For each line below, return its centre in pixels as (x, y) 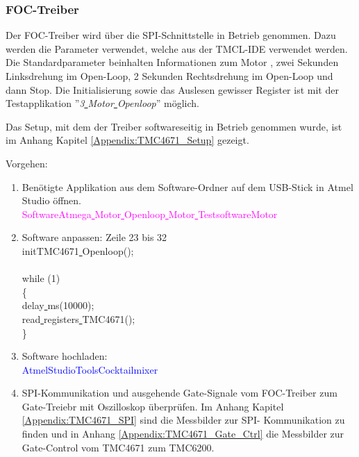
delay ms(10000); (58, 305)
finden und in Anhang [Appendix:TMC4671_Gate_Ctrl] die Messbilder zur (183, 434)
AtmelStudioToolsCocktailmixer (90, 369)
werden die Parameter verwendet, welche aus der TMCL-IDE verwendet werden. (177, 48)
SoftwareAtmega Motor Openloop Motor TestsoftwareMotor (150, 214)
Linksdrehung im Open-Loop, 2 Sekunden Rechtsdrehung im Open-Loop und (169, 76)
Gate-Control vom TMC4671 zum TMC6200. (118, 447)
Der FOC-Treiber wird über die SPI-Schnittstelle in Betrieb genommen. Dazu (171, 35)
